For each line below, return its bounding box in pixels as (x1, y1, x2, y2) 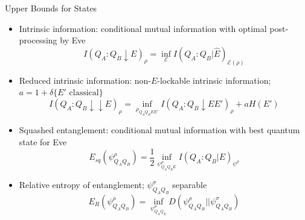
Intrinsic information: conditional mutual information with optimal (19, 22, 267, 34)
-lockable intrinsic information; (157, 74, 271, 86)
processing (19, 34, 57, 46)
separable (172, 178, 207, 191)
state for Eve (19, 135, 67, 148)
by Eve (60, 34, 86, 46)
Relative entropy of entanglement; (19, 178, 144, 191)
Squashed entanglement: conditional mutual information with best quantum (19, 124, 300, 136)
